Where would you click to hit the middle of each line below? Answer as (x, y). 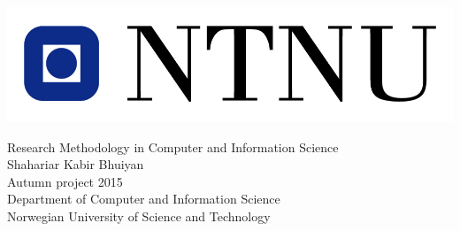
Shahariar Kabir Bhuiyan (76, 164)
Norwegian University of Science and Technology (139, 216)
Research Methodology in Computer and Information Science (173, 146)
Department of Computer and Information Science (144, 199)
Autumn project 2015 (65, 181)
